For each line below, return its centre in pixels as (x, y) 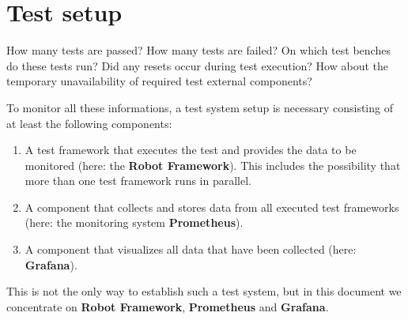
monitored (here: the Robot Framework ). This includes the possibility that (213, 165)
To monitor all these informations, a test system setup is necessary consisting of (200, 107)
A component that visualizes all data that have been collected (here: (191, 249)
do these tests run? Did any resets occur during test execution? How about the (197, 65)
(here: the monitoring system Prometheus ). (134, 222)
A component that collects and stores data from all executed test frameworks (212, 207)
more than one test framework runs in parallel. (138, 181)
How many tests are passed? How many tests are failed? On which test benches (198, 50)
